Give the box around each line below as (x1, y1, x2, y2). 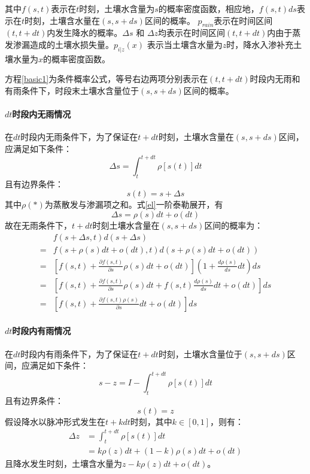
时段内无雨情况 (12, 108, 71, 120)
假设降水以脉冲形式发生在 (5, 415, 105, 427)
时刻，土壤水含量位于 (158, 347, 242, 360)
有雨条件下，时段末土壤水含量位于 (5, 84, 139, 96)
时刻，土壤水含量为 (79, 2, 155, 14)
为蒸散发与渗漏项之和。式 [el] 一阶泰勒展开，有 (44, 198, 223, 211)
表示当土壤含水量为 (147, 38, 223, 50)
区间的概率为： (204, 219, 263, 232)
